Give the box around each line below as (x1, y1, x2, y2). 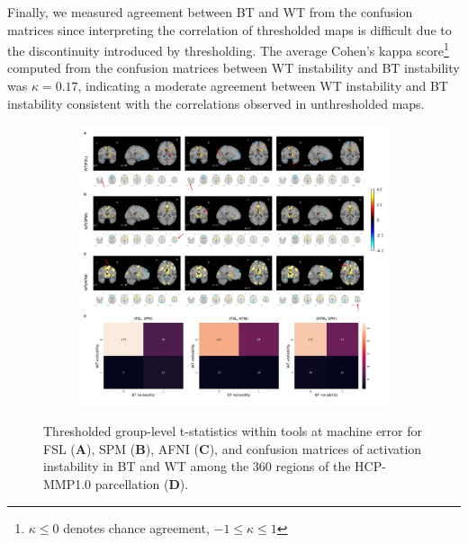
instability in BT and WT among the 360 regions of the (43, 457, 351, 476)
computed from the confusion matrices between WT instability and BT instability (7, 58, 460, 77)
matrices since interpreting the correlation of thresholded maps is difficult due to (7, 20, 452, 39)
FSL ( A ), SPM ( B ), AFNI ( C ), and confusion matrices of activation (43, 439, 422, 458)
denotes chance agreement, (63, 518, 210, 537)
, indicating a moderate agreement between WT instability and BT (77, 76, 448, 95)
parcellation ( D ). (94, 475, 189, 494)
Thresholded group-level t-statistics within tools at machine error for (43, 422, 423, 441)
